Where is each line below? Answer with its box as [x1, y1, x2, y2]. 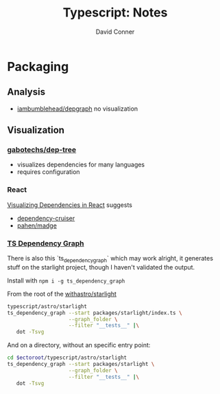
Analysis [7, 86, 46, 98]
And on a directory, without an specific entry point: [7, 341, 151, 349]
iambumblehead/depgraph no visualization [16, 105, 138, 113]
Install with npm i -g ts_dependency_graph [7, 276, 125, 285]
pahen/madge [16, 221, 57, 230]
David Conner [95, 28, 135, 36]
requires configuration [16, 168, 80, 176]
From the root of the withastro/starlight [7, 289, 117, 298]
